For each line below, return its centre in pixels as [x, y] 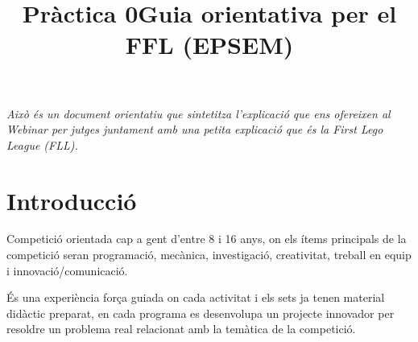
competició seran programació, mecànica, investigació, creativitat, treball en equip [209, 255]
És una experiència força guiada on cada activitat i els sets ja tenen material [196, 297]
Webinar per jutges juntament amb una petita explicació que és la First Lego [195, 129]
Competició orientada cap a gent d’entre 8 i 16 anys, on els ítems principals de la [207, 239]
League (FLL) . [42, 144]
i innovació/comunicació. [67, 270]
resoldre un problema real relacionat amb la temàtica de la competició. [181, 329]
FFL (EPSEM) [209, 45]
